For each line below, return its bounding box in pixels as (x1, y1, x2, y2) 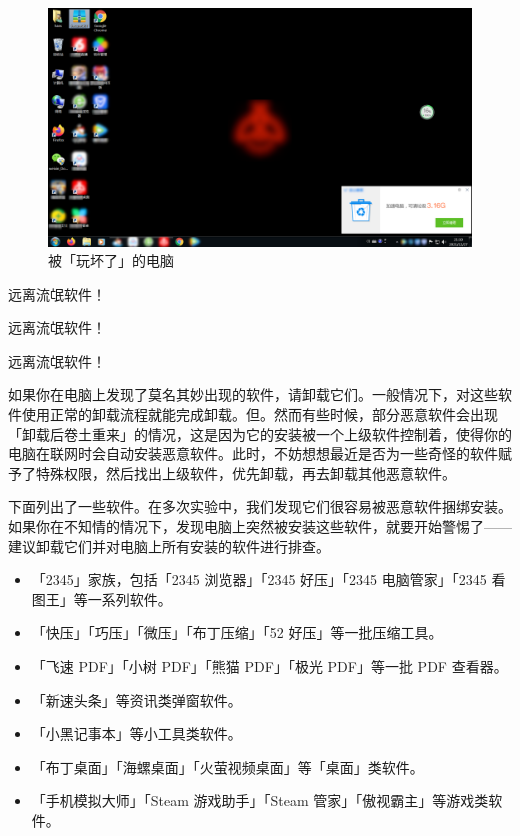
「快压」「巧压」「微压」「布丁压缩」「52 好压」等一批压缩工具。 (31, 622, 443, 643)
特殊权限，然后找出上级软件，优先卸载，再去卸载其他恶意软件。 (35, 462, 456, 483)
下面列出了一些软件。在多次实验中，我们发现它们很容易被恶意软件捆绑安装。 (8, 496, 512, 517)
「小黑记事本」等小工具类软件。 (31, 723, 242, 744)
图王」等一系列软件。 (31, 588, 172, 609)
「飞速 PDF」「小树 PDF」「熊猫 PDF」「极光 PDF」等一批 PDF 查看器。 (31, 656, 508, 676)
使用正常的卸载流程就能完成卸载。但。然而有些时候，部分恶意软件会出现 (21, 404, 498, 425)
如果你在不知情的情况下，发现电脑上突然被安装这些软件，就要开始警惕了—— (8, 516, 512, 537)
